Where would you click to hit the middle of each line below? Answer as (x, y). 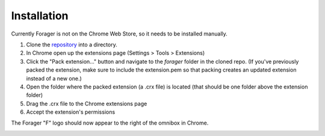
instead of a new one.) (54, 78)
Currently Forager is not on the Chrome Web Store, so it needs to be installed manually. (119, 34)
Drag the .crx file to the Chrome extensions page (87, 104)
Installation (40, 16)
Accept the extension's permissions (71, 112)
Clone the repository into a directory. (72, 45)
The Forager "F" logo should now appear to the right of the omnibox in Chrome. (110, 123)
